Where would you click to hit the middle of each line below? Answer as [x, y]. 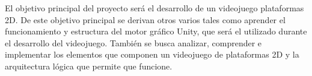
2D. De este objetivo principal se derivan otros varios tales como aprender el [145, 19]
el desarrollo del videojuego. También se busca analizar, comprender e [133, 42]
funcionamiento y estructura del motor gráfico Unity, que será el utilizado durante [156, 31]
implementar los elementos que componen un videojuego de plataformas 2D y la [152, 54]
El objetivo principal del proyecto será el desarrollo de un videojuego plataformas [154, 8]
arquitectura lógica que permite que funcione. [89, 66]
